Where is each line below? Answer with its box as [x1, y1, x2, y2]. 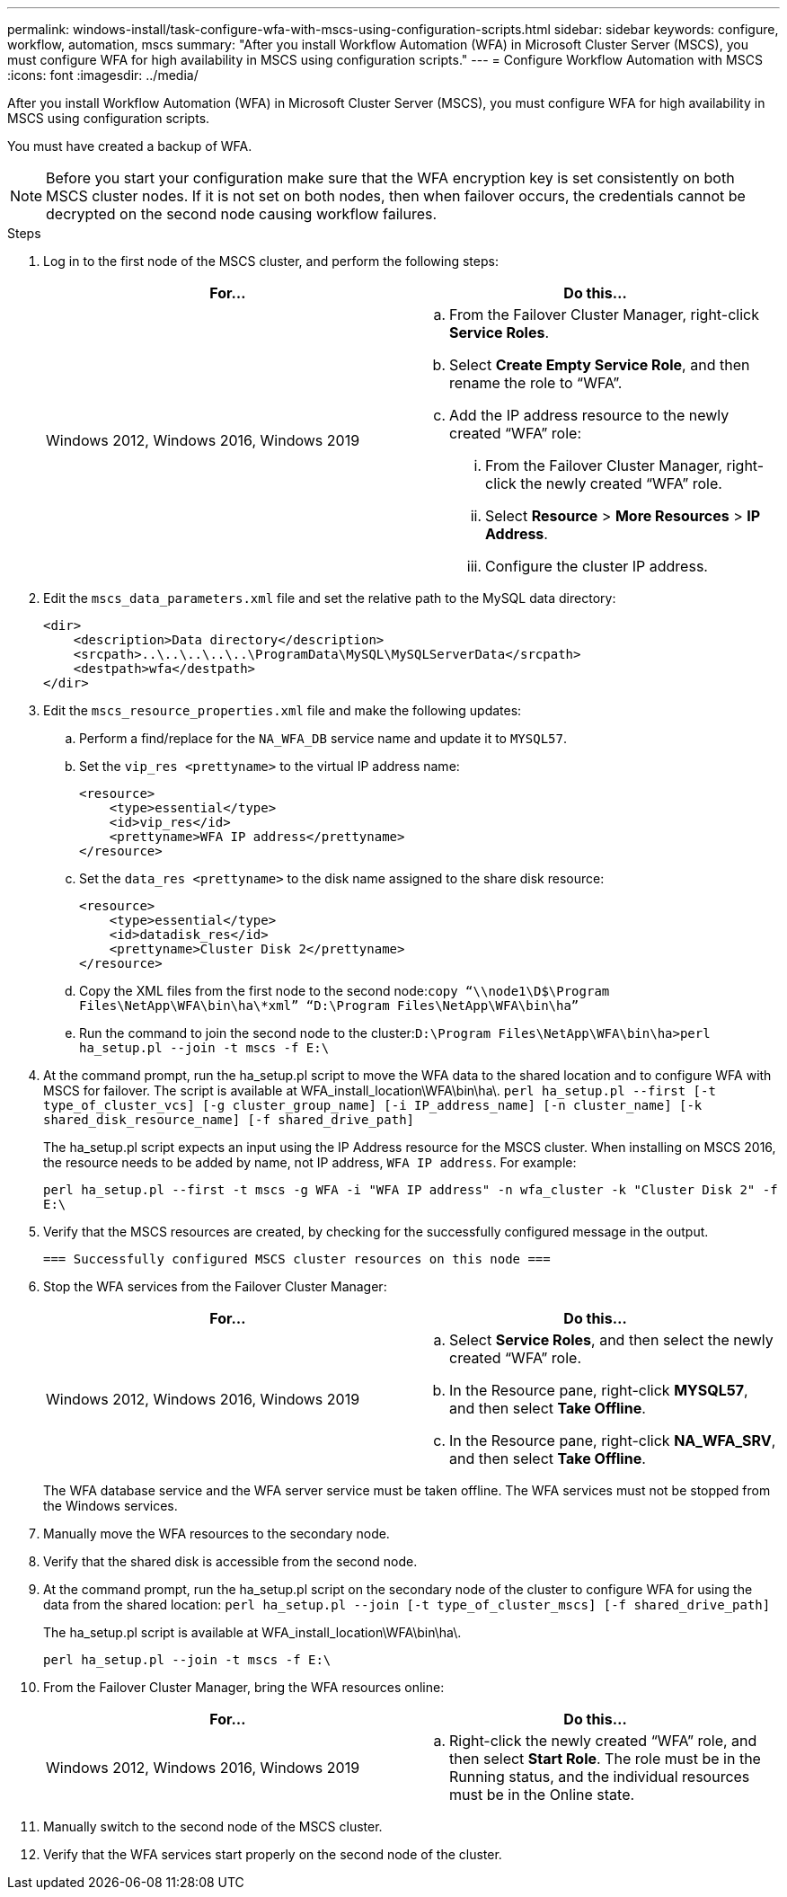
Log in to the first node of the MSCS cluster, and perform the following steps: [43, 253, 499, 269]
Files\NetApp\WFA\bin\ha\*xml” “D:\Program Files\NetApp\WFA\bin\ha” [79, 998, 579, 1013]
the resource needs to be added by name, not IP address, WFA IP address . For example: [43, 1155, 577, 1170]
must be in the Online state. [449, 1786, 635, 1804]
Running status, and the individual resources [449, 1768, 750, 1786]
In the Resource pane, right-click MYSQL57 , [449, 1381, 748, 1399]
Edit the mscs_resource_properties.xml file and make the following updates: [43, 703, 522, 718]
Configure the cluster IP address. [485, 557, 708, 575]
